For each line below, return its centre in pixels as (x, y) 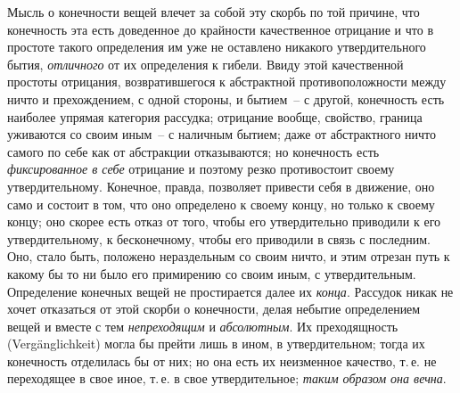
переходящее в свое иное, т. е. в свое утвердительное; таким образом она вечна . (227, 378)
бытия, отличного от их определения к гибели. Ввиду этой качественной (205, 64)
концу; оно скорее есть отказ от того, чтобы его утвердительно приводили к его (224, 221)
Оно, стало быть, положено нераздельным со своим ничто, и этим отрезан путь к (229, 256)
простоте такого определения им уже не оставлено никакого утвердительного (217, 47)
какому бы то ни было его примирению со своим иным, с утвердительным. (212, 273)
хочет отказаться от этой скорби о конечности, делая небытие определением (214, 309)
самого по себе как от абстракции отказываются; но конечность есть (193, 151)
